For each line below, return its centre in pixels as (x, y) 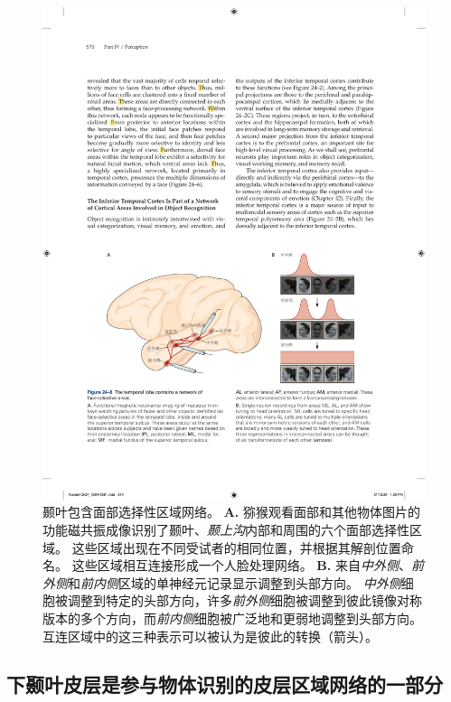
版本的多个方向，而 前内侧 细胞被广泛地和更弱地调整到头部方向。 (232, 618)
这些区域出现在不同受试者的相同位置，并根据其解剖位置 (236, 547)
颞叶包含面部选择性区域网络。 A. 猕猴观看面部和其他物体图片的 (231, 512)
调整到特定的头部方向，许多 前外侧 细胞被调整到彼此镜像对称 (244, 600)
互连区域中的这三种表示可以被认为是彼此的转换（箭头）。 (210, 636)
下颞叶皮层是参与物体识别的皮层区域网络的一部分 (225, 684)
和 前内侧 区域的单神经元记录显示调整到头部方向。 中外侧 (235, 582)
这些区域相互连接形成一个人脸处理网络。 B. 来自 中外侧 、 (241, 565)
